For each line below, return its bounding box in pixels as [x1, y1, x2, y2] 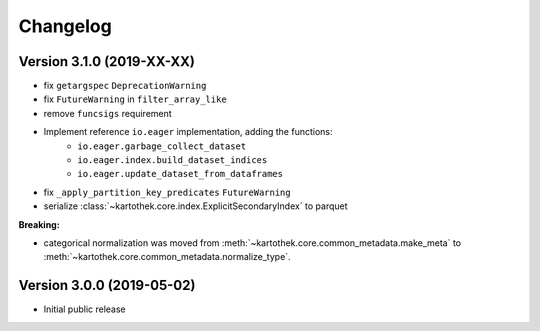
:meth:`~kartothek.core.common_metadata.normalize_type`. [43, 251, 291, 263]
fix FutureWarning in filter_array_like [43, 93, 227, 105]
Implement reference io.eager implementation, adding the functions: [43, 126, 333, 138]
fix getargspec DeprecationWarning [43, 80, 207, 92]
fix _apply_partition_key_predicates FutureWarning [43, 186, 291, 198]
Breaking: [18, 218, 60, 230]
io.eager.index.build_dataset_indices [77, 155, 268, 166]
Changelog [18, 15, 112, 37]
